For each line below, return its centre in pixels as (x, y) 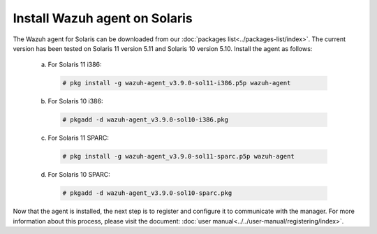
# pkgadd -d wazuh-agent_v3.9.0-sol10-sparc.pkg (147, 193)
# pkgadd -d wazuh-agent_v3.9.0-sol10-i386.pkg (145, 120)
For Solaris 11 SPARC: (79, 138)
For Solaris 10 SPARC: (79, 175)
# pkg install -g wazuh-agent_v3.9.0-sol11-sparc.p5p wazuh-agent (178, 156)
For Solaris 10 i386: (75, 101)
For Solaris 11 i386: (75, 65)
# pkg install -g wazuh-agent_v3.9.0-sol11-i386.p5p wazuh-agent (177, 83)
